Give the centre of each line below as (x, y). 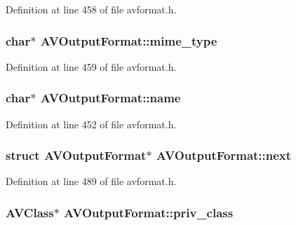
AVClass (30, 212)
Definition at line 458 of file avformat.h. (91, 9)
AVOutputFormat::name (110, 98)
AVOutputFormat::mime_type (129, 40)
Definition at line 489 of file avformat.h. (91, 181)
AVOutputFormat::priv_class (149, 212)
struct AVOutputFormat (76, 155)
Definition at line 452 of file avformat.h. (91, 124)
